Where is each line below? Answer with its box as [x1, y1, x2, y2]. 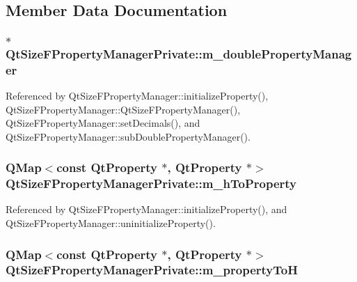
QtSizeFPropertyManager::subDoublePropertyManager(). [6, 129, 251, 143]
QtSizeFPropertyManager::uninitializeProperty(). [6, 216, 216, 230]
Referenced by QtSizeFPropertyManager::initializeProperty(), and [6, 202, 287, 217]
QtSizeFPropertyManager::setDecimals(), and [6, 116, 200, 130]
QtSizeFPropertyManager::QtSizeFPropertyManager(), [6, 102, 241, 116]
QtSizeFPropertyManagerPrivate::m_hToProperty [6, 175, 297, 192]
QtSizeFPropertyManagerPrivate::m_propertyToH [6, 261, 298, 279]
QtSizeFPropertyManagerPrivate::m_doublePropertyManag [6, 45, 352, 62]
